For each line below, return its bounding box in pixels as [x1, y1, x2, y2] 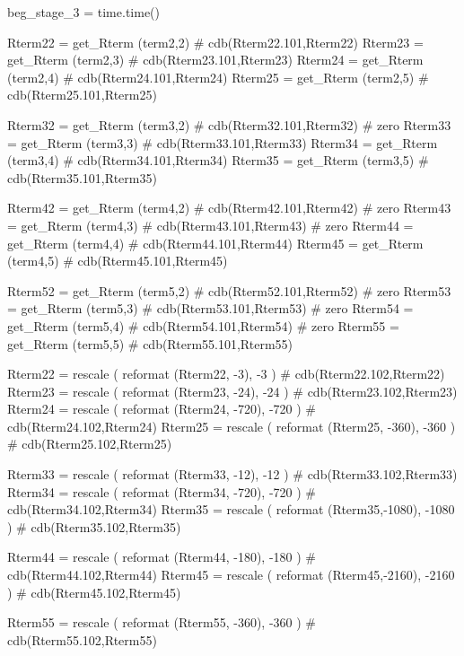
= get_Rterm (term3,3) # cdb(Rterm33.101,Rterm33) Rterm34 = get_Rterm [7, 133, 438, 152]
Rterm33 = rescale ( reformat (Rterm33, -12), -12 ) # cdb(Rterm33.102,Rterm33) [7, 465, 458, 484]
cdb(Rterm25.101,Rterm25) [7, 85, 157, 104]
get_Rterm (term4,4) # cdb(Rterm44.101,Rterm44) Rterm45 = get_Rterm [7, 233, 424, 252]
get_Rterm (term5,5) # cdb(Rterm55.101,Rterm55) [7, 334, 293, 353]
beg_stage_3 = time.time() [7, 3, 161, 21]
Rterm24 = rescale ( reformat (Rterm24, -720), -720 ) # [7, 399, 316, 418]
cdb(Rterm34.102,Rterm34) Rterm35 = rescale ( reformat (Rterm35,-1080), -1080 [7, 500, 455, 519]
